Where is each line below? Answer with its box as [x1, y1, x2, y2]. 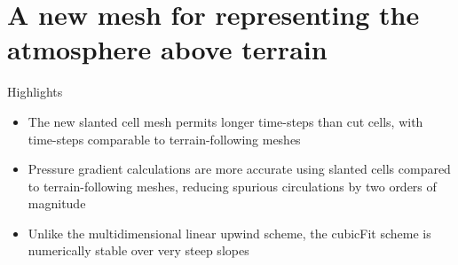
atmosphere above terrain [7, 31, 328, 67]
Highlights [7, 82, 63, 101]
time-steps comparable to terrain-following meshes [28, 129, 301, 148]
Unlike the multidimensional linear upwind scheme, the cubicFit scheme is [28, 223, 431, 242]
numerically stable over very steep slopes [28, 241, 249, 260]
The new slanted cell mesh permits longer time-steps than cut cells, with [28, 112, 423, 130]
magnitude [28, 194, 86, 213]
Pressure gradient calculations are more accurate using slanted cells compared [28, 160, 451, 178]
